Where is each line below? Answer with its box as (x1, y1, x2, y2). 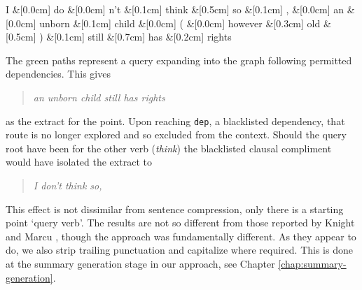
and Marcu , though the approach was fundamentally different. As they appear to (6, 229, 356, 243)
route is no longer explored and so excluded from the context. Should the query (6, 127, 347, 142)
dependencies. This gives (6, 66, 111, 81)
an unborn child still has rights (33, 89, 165, 104)
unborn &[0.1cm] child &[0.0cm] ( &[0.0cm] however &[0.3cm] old (39, 15, 321, 30)
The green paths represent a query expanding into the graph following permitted (6, 52, 352, 67)
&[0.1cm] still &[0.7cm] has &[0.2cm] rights (46, 29, 232, 44)
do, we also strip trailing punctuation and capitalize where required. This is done (6, 242, 353, 257)
